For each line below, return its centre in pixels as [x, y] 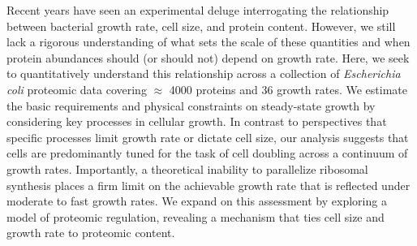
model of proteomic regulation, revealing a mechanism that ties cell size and [196, 216]
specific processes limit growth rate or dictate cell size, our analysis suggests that [208, 137]
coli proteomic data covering [77, 89]
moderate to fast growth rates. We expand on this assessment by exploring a [197, 201]
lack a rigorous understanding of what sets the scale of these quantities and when [208, 42]
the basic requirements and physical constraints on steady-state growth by [191, 105]
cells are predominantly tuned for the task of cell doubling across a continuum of [207, 153]
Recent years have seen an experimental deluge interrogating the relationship [198, 10]
